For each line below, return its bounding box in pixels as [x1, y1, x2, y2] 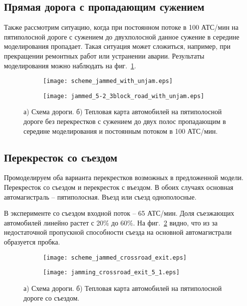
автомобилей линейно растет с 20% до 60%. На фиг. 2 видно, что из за [4, 217, 218, 227]
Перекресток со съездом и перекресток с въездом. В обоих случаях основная [4, 182, 233, 192]
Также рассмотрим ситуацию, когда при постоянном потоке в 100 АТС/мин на [4, 22, 239, 32]
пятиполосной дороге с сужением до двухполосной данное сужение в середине [4, 31, 240, 41]
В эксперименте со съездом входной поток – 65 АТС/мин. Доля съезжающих [4, 208, 234, 218]
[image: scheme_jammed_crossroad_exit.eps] [43, 254, 187, 261]
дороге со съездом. [23, 292, 80, 303]
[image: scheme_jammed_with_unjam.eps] [43, 78, 173, 85]
